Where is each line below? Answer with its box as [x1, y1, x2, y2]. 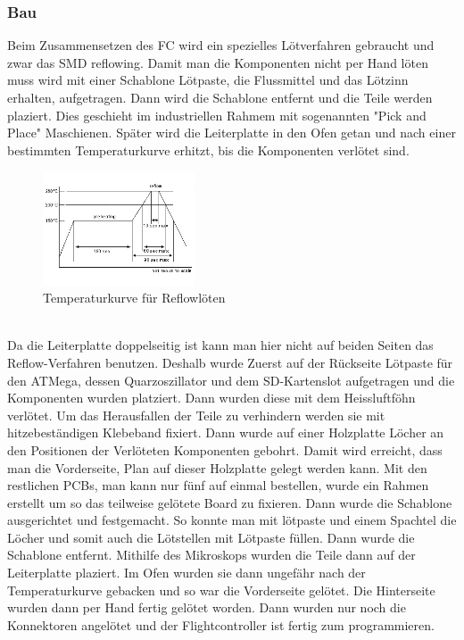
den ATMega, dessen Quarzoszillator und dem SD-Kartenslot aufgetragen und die [7, 370, 455, 389]
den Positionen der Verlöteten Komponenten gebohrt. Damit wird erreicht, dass [7, 440, 443, 459]
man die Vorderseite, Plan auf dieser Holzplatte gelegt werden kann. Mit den [7, 458, 427, 477]
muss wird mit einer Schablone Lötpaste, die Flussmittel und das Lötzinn [7, 71, 409, 89]
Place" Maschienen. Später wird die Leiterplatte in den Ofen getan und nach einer [7, 123, 456, 142]
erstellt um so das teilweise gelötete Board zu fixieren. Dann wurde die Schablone [7, 493, 452, 511]
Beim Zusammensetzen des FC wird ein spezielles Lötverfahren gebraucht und [7, 36, 435, 54]
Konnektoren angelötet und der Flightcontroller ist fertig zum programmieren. [7, 615, 435, 634]
